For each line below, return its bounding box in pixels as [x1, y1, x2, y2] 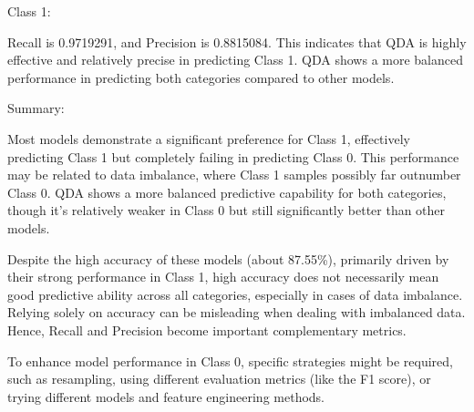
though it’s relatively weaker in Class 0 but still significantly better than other [7, 201, 446, 220]
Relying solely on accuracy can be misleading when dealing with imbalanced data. [7, 303, 466, 322]
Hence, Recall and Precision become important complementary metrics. [7, 320, 407, 339]
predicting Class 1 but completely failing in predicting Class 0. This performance [7, 147, 459, 166]
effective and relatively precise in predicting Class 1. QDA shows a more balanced [7, 50, 464, 69]
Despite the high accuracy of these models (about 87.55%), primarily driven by [7, 249, 449, 268]
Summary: [7, 98, 65, 118]
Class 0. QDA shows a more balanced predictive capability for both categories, [7, 182, 447, 201]
